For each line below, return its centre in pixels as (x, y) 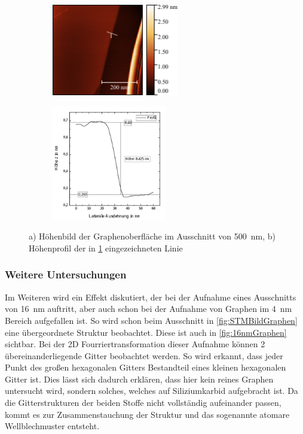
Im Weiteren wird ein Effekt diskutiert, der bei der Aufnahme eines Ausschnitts (151, 297)
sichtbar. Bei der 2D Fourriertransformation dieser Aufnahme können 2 (135, 344)
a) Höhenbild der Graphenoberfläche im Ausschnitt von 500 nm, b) (152, 236)
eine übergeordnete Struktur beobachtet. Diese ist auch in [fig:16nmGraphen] (146, 332)
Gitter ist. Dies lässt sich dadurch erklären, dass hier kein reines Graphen (139, 379)
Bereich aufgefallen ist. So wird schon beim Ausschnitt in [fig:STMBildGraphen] (151, 320)
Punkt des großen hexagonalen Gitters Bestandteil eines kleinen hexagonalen (146, 367)
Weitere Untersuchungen (66, 274)
